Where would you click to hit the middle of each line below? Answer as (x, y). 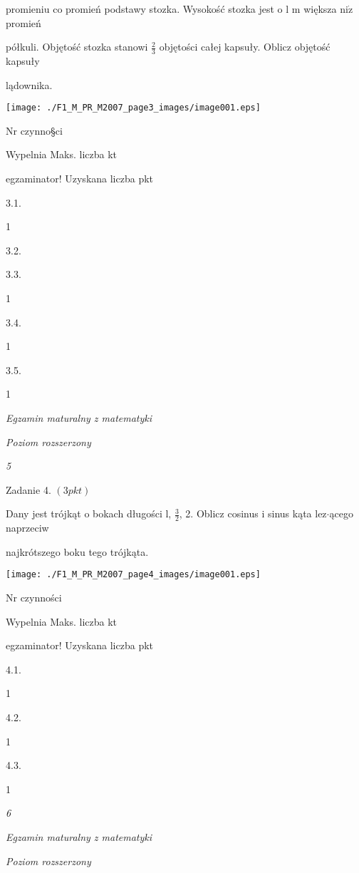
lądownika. (29, 84)
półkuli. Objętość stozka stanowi (77, 47)
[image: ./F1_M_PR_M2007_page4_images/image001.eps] (133, 575)
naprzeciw (27, 528)
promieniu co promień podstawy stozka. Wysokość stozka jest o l (147, 9)
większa (320, 9)
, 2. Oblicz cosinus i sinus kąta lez (253, 513)
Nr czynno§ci (34, 130)
